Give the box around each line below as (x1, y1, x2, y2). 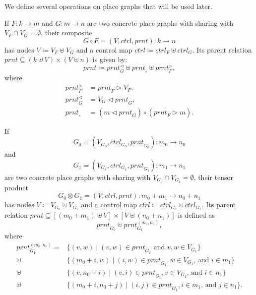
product (4, 182, 28, 192)
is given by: (92, 54, 128, 64)
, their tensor (193, 172, 234, 182)
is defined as (178, 210, 215, 220)
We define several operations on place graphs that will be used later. (4, 1, 212, 11)
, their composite (41, 27, 92, 38)
